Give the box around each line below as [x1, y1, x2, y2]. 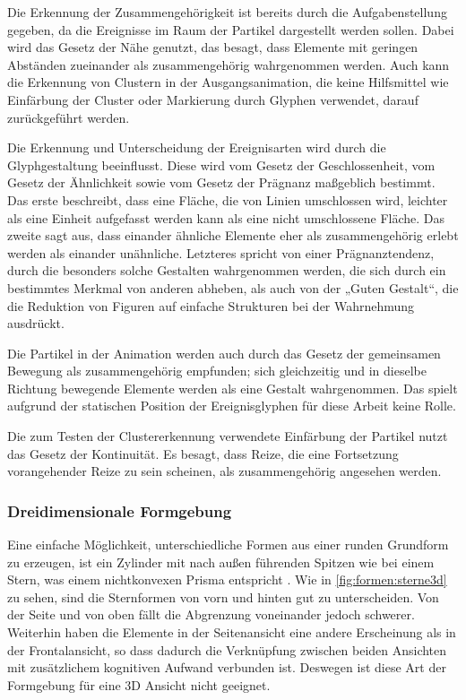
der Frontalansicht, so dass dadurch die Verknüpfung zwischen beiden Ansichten [7, 640, 447, 659]
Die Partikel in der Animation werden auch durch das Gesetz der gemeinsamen [7, 343, 441, 362]
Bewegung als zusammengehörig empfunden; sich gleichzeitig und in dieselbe [7, 361, 427, 380]
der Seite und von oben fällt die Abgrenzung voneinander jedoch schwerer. [7, 605, 415, 624]
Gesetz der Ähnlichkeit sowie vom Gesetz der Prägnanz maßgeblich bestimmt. [7, 173, 436, 192]
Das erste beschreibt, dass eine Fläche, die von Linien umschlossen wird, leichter [7, 190, 448, 209]
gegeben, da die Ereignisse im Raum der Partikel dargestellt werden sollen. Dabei [7, 20, 454, 39]
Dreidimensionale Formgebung [7, 499, 232, 522]
